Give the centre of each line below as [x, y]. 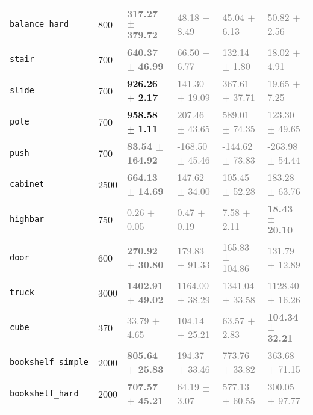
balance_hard [39, 24]
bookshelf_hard [44, 393]
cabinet [27, 184]
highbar [27, 219]
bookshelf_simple [49, 362]
